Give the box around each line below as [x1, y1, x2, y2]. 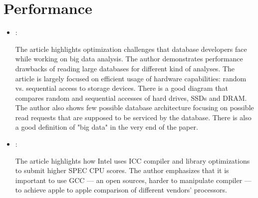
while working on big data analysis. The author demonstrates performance [15, 53, 243, 64]
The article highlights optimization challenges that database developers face [15, 43, 247, 54]
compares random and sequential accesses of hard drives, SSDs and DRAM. [15, 92, 247, 103]
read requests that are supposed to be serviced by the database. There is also [15, 112, 252, 122]
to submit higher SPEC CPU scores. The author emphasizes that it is [15, 165, 229, 176]
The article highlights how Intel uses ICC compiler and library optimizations [15, 155, 250, 166]
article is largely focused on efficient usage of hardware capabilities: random [15, 73, 247, 83]
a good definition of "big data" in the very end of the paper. [15, 122, 198, 132]
